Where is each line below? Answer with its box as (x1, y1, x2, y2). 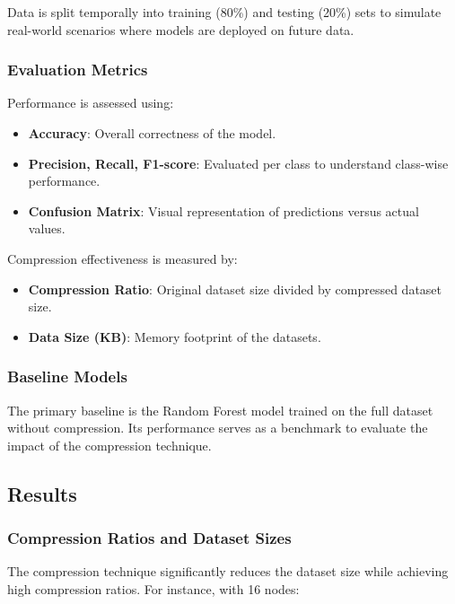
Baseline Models (7, 365, 127, 388)
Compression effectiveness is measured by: (7, 249, 238, 267)
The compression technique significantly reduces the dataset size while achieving (7, 562, 449, 581)
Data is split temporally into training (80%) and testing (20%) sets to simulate (7, 3, 442, 21)
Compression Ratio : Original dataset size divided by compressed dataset (28, 279, 442, 298)
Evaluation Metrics (7, 58, 148, 81)
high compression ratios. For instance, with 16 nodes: (7, 579, 300, 598)
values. (28, 219, 66, 238)
